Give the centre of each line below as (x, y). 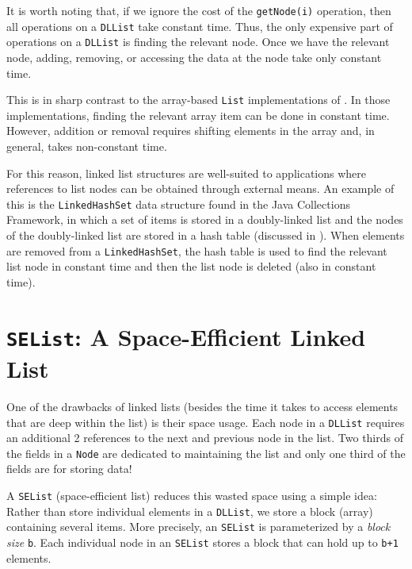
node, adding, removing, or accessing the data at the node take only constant (194, 57)
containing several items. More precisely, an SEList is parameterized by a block (198, 527)
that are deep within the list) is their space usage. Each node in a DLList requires (206, 422)
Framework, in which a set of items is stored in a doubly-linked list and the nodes (205, 219)
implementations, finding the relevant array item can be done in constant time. (198, 115)
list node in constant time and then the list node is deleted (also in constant (191, 266)
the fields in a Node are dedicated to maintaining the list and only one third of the (206, 453)
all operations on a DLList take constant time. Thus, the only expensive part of (200, 26)
